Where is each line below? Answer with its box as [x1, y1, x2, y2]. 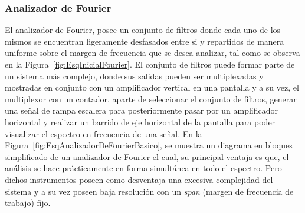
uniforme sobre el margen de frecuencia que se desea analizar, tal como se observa [5, 46, 300, 59]
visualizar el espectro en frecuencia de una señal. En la [5, 127, 202, 139]
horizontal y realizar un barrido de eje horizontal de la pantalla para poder [5, 115, 276, 128]
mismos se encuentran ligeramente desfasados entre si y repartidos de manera [5, 35, 284, 47]
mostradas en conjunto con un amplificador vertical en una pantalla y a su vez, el [5, 81, 299, 94]
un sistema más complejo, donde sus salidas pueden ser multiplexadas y [5, 69, 264, 82]
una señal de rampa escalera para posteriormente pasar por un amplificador [5, 104, 278, 117]
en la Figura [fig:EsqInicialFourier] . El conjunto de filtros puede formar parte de [5, 58, 295, 70]
